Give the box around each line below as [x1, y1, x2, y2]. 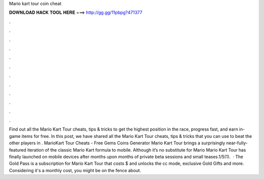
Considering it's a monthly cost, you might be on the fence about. [9, 167, 141, 173]
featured [9, 147, 26, 153]
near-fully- [226, 140, 248, 146]
